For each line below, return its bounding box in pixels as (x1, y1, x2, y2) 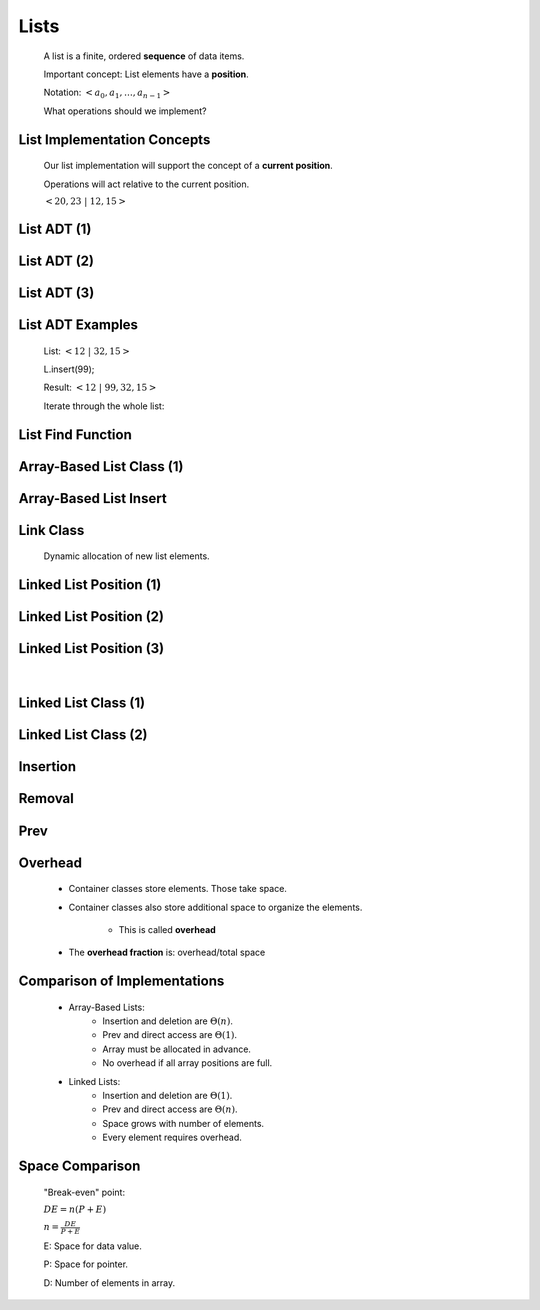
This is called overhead (118, 923, 217, 935)
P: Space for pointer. (43, 1258, 129, 1270)
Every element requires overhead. (102, 1131, 242, 1144)
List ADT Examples (18, 316, 139, 333)
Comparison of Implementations (18, 973, 225, 990)
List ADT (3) (18, 284, 95, 301)
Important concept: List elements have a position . (43, 68, 249, 80)
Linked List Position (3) (18, 640, 165, 657)
